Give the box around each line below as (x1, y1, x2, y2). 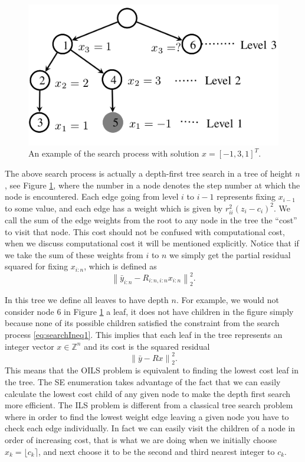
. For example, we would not (176, 294, 279, 306)
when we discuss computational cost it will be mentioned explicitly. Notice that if (5, 237, 299, 249)
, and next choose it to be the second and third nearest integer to (38, 445, 275, 457)
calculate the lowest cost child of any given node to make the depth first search (5, 387, 291, 399)
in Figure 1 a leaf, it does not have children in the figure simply (64, 305, 294, 317)
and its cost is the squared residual (84, 340, 210, 352)
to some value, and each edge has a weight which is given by (5, 201, 223, 214)
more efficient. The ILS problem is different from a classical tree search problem (5, 399, 293, 411)
